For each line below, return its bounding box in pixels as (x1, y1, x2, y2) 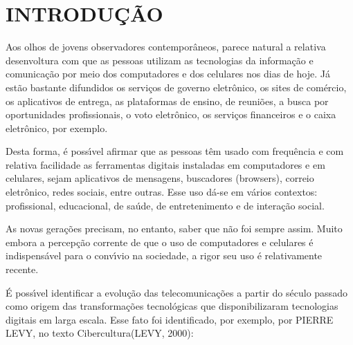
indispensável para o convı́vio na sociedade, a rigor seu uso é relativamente (6, 248, 323, 263)
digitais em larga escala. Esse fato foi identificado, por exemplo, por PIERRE (6, 312, 334, 326)
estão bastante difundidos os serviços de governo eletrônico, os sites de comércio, (6, 80, 347, 94)
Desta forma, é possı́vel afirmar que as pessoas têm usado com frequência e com (6, 144, 344, 158)
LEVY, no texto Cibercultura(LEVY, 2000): (6, 326, 194, 340)
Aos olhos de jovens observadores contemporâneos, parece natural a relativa (6, 39, 326, 54)
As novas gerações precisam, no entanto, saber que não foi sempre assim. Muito (6, 221, 343, 236)
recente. (6, 262, 39, 277)
